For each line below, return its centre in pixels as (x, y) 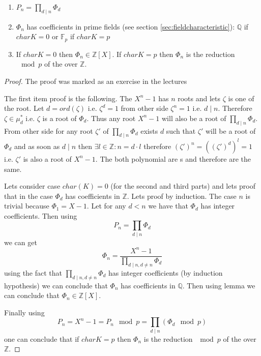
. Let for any (106, 206)
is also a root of (47, 158)
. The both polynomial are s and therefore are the (173, 158)
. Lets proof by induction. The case (182, 196)
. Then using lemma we (219, 285)
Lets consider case (32, 186)
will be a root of (230, 130)
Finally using (24, 312)
